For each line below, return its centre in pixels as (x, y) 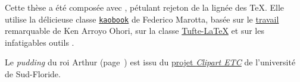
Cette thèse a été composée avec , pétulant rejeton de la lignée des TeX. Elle (144, 7)
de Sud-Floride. (33, 74)
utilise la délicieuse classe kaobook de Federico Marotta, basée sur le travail (142, 19)
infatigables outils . (40, 42)
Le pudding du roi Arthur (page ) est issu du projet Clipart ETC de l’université (150, 62)
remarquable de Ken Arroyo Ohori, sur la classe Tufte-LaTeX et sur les (135, 31)
